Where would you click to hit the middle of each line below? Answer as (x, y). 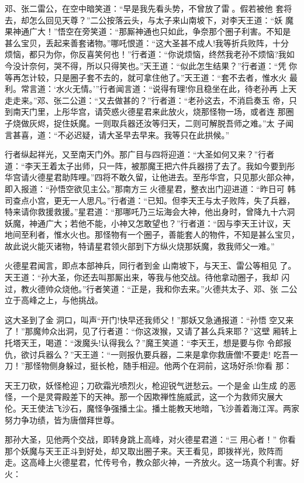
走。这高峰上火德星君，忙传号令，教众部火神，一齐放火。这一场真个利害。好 (152, 462)
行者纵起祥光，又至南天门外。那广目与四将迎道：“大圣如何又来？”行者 (140, 154)
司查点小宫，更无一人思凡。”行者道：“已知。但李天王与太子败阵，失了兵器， (150, 200)
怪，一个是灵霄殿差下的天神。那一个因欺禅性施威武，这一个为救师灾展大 (144, 397)
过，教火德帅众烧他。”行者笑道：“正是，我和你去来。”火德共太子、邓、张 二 (147, 288)
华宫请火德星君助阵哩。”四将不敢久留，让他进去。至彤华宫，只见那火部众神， (152, 177)
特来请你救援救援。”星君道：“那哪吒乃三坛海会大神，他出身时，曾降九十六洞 (150, 212)
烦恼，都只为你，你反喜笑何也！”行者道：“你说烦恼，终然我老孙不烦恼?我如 (150, 54)
